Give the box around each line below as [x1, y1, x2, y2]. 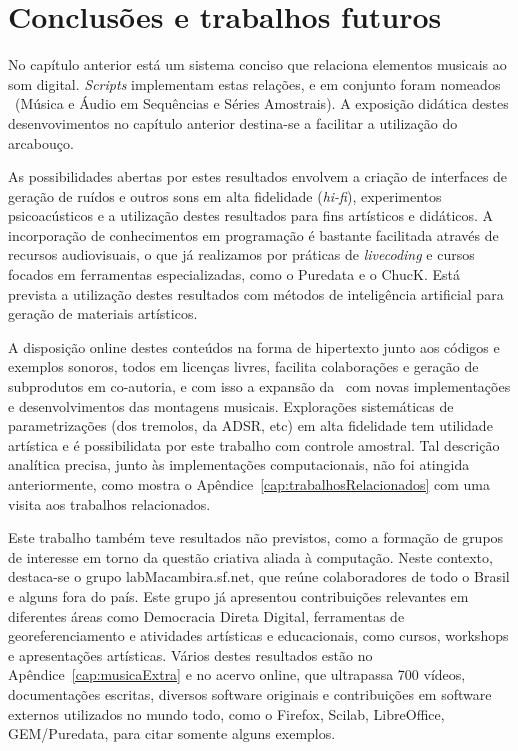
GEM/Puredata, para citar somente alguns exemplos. [8, 723, 336, 744]
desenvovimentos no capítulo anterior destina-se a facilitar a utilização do [8, 112, 458, 133]
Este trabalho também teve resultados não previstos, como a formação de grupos [8, 527, 504, 548]
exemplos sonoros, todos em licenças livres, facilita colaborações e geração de [8, 356, 479, 377]
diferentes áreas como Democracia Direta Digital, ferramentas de [8, 605, 405, 626]
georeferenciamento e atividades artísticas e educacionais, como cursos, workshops [8, 625, 509, 646]
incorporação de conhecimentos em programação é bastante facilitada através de [8, 224, 499, 245]
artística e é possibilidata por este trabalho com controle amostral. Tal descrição [8, 434, 500, 455]
